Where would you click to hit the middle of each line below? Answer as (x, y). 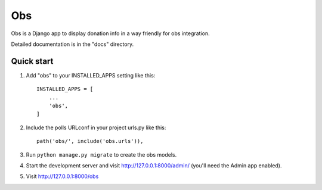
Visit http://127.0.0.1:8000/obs (62, 176)
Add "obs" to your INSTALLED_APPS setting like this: (91, 75)
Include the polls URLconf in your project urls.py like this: (96, 127)
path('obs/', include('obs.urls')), (90, 141)
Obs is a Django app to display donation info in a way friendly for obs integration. (110, 33)
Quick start (32, 61)
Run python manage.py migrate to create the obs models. (101, 154)
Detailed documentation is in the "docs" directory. (72, 44)
